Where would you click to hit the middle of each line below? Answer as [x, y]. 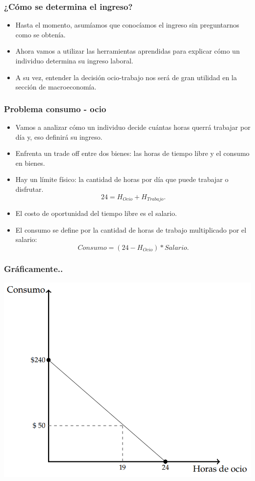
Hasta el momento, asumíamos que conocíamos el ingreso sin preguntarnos [127, 25]
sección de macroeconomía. [56, 87]
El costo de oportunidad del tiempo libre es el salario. [96, 213]
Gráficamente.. [34, 268]
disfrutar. [29, 189]
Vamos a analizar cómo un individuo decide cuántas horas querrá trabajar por [133, 127]
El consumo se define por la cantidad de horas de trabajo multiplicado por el [131, 229]
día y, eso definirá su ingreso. [59, 136]
